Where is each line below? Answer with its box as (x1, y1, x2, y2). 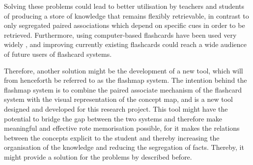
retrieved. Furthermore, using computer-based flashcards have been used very (4, 29, 237, 40)
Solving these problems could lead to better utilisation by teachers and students (4, 1, 245, 11)
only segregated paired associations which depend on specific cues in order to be (4, 20, 245, 30)
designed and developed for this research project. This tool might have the (4, 103, 228, 114)
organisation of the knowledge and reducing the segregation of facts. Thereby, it (4, 142, 244, 152)
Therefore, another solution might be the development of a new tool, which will (4, 65, 243, 75)
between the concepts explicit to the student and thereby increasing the (4, 132, 220, 142)
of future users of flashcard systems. (4, 48, 112, 59)
